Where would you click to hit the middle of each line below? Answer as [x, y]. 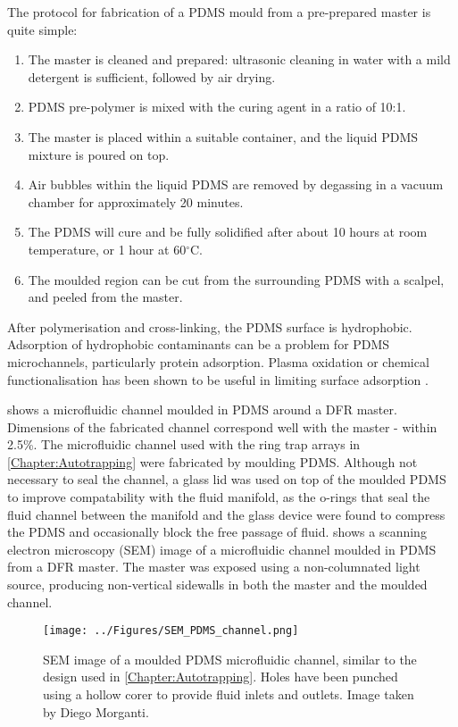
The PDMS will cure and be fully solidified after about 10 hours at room [228, 232]
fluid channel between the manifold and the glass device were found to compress [226, 514]
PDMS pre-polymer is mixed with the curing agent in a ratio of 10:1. [217, 107]
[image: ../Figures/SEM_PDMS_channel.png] [171, 631]
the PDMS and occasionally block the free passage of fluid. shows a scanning [217, 532]
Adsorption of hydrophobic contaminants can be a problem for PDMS [199, 344]
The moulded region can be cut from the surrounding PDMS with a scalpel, [236, 279]
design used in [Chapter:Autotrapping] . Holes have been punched [221, 677]
